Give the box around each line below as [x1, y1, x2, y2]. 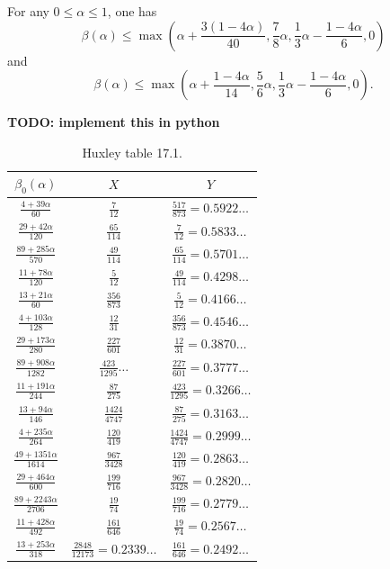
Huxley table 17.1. [82, 142, 182, 161]
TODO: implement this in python [7, 113, 220, 131]
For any [7, 2, 49, 20]
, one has [107, 2, 157, 20]
